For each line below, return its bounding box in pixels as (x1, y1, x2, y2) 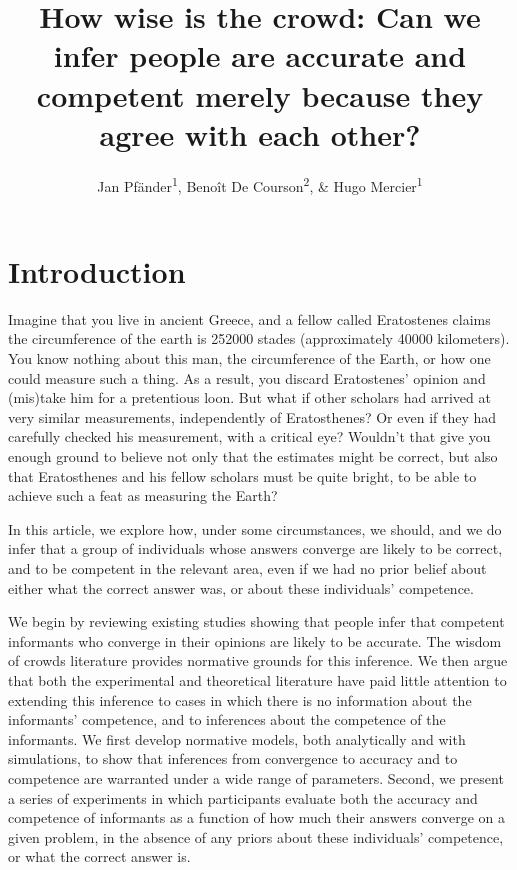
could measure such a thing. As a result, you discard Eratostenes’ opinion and (8, 367, 486, 388)
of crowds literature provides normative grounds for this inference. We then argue (8, 650, 508, 671)
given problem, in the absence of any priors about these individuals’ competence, (8, 826, 504, 847)
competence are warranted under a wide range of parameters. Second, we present (8, 767, 504, 788)
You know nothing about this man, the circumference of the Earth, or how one (8, 348, 491, 369)
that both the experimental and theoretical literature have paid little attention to (8, 669, 507, 690)
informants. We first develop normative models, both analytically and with (8, 728, 466, 749)
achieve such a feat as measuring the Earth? (8, 485, 278, 506)
